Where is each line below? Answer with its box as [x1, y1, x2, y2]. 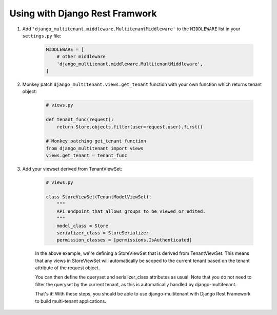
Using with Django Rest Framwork [9, 8, 157, 19]
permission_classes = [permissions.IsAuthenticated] [56, 237, 192, 243]
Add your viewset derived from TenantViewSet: [22, 166, 123, 172]
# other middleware [56, 54, 106, 60]
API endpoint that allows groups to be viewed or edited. [56, 208, 206, 214]
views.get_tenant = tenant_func [46, 153, 128, 159]
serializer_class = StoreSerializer [56, 230, 149, 236]
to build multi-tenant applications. [35, 298, 106, 304]
